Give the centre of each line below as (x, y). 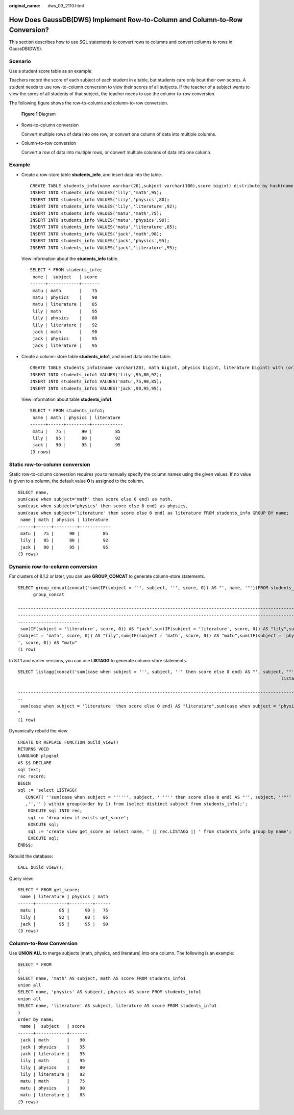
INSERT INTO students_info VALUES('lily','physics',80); (100, 199)
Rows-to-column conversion (50, 125)
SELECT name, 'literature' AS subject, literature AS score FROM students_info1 (117, 1006)
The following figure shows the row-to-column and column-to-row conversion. (89, 103)
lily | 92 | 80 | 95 (64, 917)
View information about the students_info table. (70, 259)
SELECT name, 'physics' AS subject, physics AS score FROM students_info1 (110, 992)
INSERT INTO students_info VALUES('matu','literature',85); (104, 227)
